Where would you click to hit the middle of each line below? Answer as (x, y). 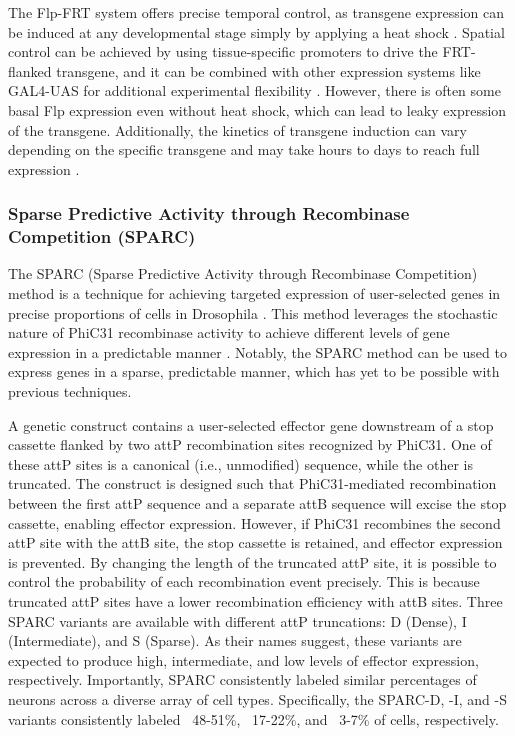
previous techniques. (70, 391)
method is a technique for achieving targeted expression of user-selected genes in (254, 293)
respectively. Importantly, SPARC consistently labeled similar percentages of (242, 679)
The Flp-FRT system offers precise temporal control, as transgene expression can (256, 12)
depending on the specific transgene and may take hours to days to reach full (244, 149)
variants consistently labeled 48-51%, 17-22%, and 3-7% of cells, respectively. (253, 718)
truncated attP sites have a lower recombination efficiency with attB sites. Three (255, 600)
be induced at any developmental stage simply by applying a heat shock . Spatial (256, 31)
